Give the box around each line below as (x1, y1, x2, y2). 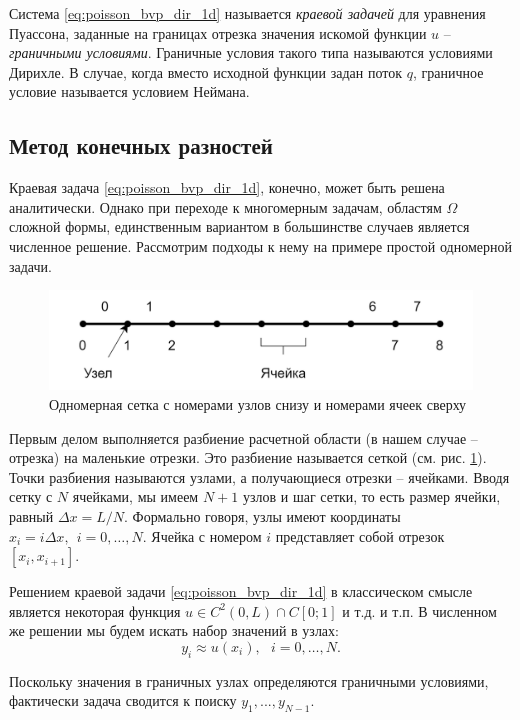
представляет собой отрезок (275, 525, 445, 546)
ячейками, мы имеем (72, 486, 199, 507)
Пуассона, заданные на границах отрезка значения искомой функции (9, 22, 427, 43)
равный (9, 505, 54, 526)
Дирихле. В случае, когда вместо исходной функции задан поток (9, 61, 403, 82)
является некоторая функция (9, 600, 181, 621)
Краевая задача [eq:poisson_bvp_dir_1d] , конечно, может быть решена (9, 177, 445, 198)
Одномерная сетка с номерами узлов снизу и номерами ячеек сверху (49, 393, 467, 414)
